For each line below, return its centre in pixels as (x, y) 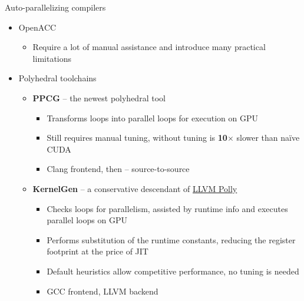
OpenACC (37, 27)
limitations (52, 58)
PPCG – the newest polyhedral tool (99, 97)
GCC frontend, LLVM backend (103, 291)
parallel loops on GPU (87, 220)
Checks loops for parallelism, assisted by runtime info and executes (167, 208)
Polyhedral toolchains (57, 78)
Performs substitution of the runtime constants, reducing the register (171, 239)
